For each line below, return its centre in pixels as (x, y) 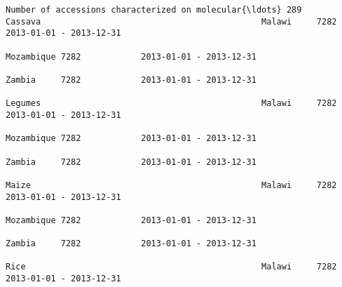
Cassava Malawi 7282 (171, 21)
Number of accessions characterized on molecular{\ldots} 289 (154, 10)
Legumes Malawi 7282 (171, 104)
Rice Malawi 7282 (171, 267)
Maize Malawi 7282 (171, 185)
